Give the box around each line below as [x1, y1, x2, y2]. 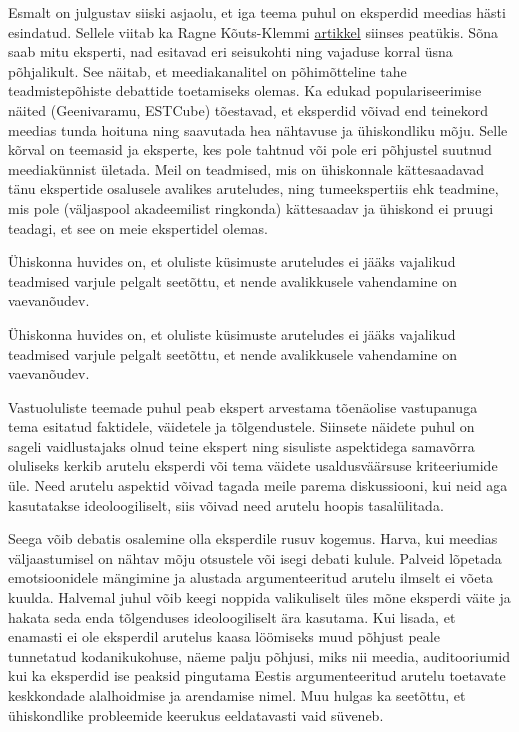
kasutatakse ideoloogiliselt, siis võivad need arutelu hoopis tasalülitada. [8, 494, 444, 515]
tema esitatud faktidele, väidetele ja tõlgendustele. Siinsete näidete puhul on [8, 416, 475, 437]
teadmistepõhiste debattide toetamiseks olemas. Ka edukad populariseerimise [8, 80, 482, 101]
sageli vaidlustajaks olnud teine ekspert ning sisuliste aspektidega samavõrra [8, 435, 475, 456]
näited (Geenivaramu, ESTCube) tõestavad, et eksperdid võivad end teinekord [8, 99, 489, 120]
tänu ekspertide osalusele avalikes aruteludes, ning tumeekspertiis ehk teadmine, [8, 178, 499, 199]
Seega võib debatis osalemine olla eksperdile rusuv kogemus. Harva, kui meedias [8, 528, 498, 549]
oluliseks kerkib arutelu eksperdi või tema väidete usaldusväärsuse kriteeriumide [8, 455, 498, 476]
